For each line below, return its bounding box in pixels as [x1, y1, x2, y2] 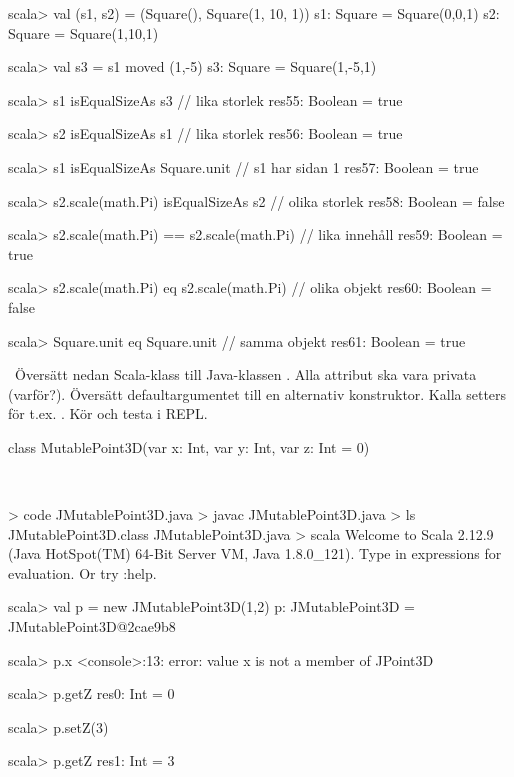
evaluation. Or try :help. [8, 562, 157, 583]
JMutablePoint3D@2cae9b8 [8, 616, 176, 637]
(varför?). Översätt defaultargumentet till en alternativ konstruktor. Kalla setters [8, 383, 507, 404]
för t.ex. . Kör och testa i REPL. [8, 403, 208, 424]
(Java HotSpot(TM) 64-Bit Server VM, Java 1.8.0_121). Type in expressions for [8, 543, 502, 564]
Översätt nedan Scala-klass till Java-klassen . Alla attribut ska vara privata [14, 364, 477, 385]
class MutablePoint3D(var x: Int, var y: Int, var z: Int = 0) [8, 436, 370, 457]
